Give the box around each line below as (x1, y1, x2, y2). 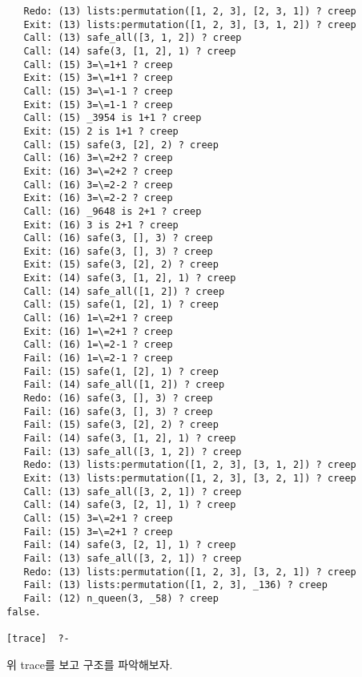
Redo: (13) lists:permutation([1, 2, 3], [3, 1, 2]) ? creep (23, 459, 356, 471)
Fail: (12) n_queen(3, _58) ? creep (23, 592, 219, 604)
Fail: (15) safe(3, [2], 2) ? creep (23, 419, 219, 431)
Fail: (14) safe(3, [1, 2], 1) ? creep (23, 433, 236, 444)
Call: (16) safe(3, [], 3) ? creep (23, 232, 213, 244)
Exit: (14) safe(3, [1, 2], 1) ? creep (23, 272, 236, 284)
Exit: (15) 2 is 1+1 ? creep (23, 125, 179, 137)
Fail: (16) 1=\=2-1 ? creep (23, 353, 173, 365)
